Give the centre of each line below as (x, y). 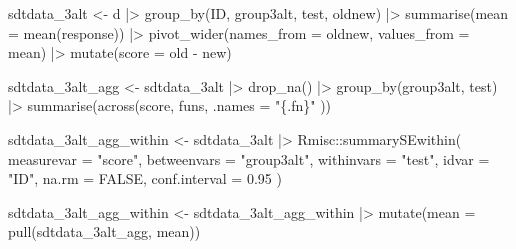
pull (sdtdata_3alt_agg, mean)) (104, 231)
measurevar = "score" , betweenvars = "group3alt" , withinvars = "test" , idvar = (249, 158)
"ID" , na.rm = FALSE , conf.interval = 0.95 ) (145, 178)
